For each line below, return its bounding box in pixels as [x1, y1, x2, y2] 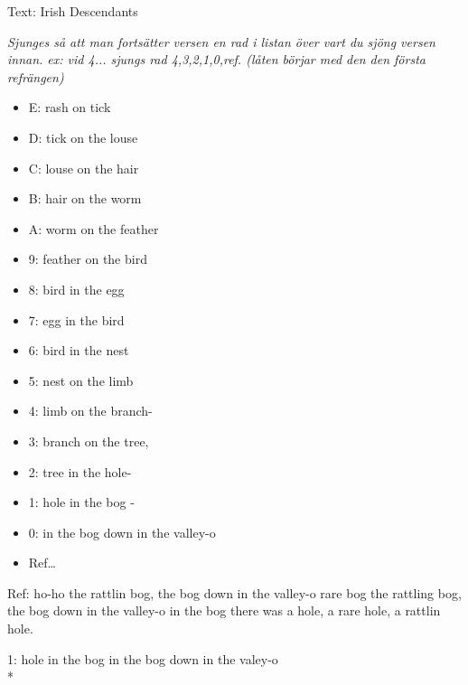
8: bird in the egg [28, 279, 125, 298]
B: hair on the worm [28, 189, 142, 208]
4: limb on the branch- [28, 401, 153, 420]
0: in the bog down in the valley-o [28, 522, 216, 541]
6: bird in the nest [28, 341, 129, 360]
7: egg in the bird [28, 310, 125, 329]
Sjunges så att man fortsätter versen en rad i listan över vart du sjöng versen [7, 32, 435, 51]
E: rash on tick [28, 98, 111, 117]
